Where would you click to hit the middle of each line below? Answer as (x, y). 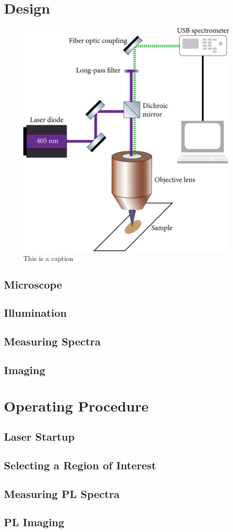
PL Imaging (34, 522)
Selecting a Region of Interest (80, 465)
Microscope (33, 284)
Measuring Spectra (52, 341)
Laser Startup (39, 437)
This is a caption (48, 258)
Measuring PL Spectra (62, 493)
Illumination (35, 313)
